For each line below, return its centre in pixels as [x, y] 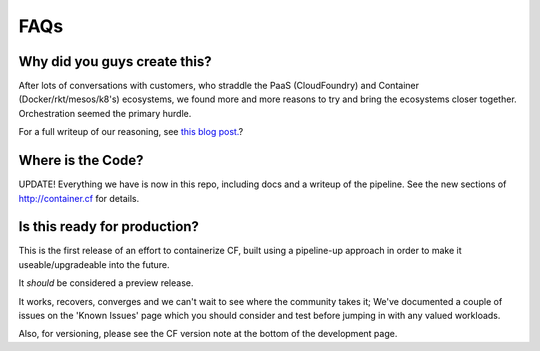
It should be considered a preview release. [106, 283]
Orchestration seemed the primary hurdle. [105, 113]
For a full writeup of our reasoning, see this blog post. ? [131, 132]
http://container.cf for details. [79, 198]
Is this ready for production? [109, 226]
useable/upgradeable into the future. [94, 264]
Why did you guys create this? [115, 61]
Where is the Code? [81, 160]
